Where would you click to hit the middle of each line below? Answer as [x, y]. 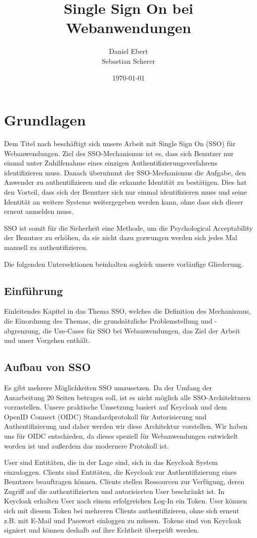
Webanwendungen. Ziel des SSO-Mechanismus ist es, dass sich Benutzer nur [119, 153]
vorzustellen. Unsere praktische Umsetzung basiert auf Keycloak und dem [116, 407]
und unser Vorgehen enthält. [47, 340]
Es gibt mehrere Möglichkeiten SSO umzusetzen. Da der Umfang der [108, 387]
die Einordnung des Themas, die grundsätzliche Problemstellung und [108, 320]
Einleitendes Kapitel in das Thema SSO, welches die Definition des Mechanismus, [128, 311]
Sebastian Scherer [128, 61]
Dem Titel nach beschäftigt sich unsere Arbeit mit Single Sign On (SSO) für [120, 144]
